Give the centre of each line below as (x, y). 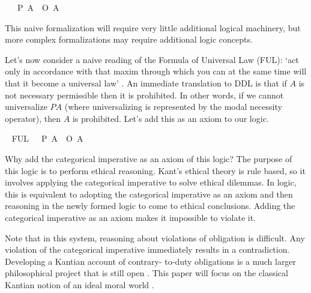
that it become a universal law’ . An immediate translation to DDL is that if (146, 83)
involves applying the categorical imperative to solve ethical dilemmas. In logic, (151, 182)
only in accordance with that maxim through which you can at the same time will (156, 71)
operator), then (33, 118)
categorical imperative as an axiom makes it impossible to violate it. (131, 217)
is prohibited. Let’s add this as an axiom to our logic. (171, 118)
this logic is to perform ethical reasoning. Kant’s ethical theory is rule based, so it (155, 170)
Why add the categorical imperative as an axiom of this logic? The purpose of (149, 158)
